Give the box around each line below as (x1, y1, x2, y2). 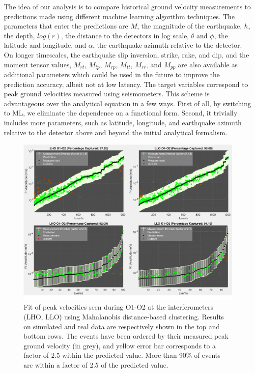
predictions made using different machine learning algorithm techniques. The (4, 11, 235, 21)
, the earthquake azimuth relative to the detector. (92, 40, 242, 50)
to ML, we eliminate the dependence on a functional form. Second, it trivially (4, 108, 238, 118)
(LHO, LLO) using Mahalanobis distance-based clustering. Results (24, 311, 224, 321)
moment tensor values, (4, 59, 72, 69)
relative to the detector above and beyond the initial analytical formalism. (4, 127, 227, 137)
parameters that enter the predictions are (4, 21, 128, 31)
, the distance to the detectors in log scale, (61, 30, 189, 40)
